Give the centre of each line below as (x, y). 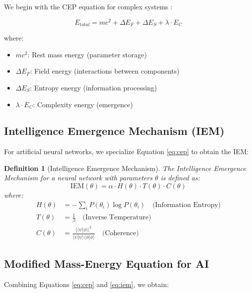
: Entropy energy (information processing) (93, 87)
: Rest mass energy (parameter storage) (87, 54)
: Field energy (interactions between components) (105, 71)
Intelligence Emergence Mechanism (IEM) (114, 131)
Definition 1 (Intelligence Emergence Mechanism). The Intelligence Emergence (125, 168)
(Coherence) (120, 233)
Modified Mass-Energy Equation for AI (106, 264)
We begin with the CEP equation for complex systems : (88, 6)
